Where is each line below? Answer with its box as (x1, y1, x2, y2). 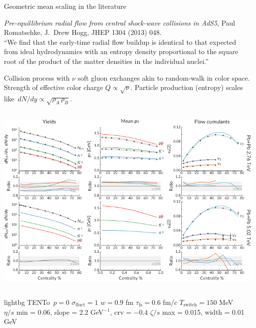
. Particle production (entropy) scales (130, 82, 243, 92)
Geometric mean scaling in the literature (4, 1, 127, 11)
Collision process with (4, 72, 70, 83)
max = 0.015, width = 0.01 (162, 306, 245, 317)
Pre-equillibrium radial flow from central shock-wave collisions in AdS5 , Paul (4, 17, 235, 28)
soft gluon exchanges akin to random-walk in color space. (77, 72, 250, 83)
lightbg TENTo (4, 297, 50, 307)
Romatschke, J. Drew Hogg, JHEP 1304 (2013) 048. (4, 27, 162, 37)
